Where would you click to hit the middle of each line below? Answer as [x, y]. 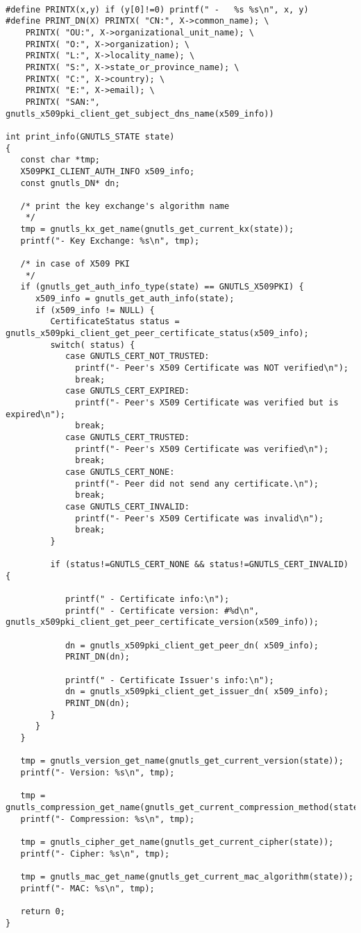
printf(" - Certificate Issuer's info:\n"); [169, 680]
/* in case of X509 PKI [75, 264]
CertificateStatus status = [115, 322]
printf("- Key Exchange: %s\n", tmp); [110, 241]
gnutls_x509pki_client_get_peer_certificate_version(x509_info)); [162, 622]
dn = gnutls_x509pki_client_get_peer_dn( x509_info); [192, 645]
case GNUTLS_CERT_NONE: [120, 472]
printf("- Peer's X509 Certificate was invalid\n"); [200, 518]
